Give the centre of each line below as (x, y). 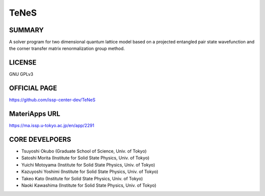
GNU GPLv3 (21, 74)
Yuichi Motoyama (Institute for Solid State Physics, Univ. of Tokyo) (88, 165)
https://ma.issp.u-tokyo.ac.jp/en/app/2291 (52, 126)
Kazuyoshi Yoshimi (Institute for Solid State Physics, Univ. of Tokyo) (90, 172)
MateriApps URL (35, 114)
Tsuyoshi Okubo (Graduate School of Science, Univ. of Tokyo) (84, 151)
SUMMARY (26, 30)
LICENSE (23, 63)
